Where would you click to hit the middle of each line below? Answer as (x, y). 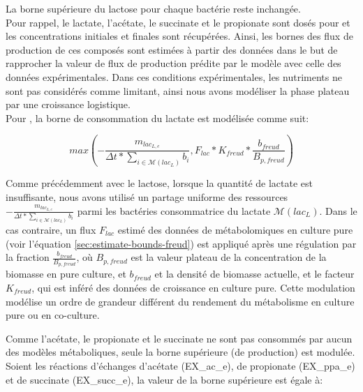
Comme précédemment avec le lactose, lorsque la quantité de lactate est (160, 183)
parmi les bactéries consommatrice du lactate (174, 210)
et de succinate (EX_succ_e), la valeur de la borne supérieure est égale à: (164, 379)
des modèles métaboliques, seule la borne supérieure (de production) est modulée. (180, 352)
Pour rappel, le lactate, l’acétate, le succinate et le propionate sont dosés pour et (178, 22)
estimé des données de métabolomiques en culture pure (235, 230)
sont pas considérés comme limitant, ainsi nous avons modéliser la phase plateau (178, 90)
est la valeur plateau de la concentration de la (229, 257)
